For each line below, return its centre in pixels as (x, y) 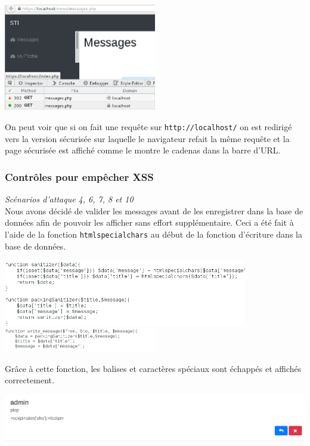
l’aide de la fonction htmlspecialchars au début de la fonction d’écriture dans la (154, 234)
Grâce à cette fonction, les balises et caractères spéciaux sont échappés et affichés (153, 368)
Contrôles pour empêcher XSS (79, 176)
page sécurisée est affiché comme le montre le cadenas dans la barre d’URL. (143, 150)
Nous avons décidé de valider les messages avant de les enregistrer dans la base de (154, 210)
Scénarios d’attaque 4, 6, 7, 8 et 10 (69, 199)
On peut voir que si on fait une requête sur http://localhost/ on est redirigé (148, 127)
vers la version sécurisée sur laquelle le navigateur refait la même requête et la (147, 138)
